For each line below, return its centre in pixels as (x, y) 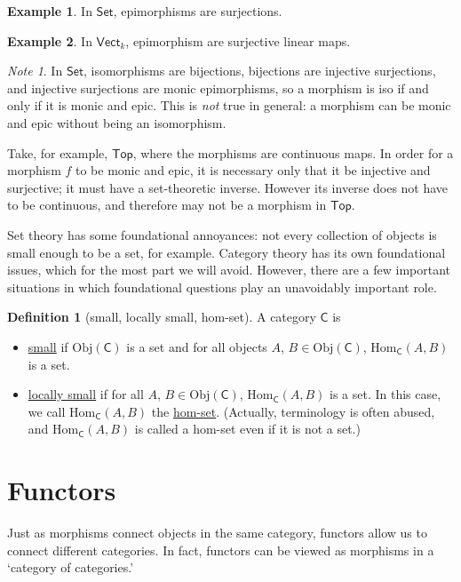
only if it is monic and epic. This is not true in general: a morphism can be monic (229, 105)
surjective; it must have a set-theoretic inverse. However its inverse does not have (228, 187)
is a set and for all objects (197, 346)
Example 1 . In (50, 11)
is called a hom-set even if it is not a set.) (247, 429)
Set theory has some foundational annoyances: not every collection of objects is (222, 234)
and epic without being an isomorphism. (117, 122)
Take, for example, (58, 152)
